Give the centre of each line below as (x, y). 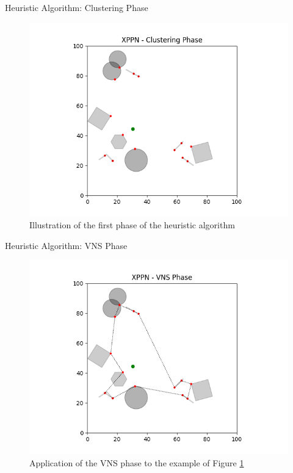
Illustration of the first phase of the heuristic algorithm (132, 225)
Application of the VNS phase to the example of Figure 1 (137, 462)
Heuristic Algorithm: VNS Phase (66, 245)
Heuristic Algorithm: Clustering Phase (77, 7)
